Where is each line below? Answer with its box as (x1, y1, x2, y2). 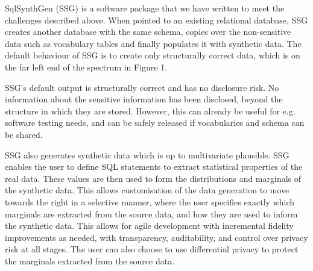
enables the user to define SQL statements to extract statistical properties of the (5, 160, 303, 173)
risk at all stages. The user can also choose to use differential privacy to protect (5, 243, 299, 255)
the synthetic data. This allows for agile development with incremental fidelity (5, 219, 294, 232)
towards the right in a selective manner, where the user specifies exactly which (5, 195, 295, 208)
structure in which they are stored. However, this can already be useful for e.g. (5, 104, 296, 117)
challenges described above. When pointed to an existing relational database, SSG (5, 13, 308, 26)
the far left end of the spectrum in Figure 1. (5, 60, 168, 73)
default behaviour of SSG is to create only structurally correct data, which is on (5, 49, 300, 61)
